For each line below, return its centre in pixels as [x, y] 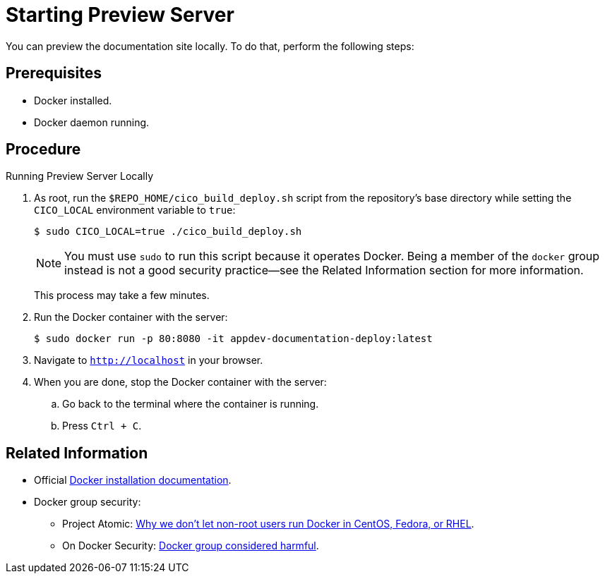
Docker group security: [88, 502]
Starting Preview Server [120, 15]
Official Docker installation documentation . [133, 480]
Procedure [43, 150]
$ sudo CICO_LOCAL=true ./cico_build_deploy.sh [168, 232]
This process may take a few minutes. [122, 295]
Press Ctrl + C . [102, 426]
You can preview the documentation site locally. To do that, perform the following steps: [210, 46]
